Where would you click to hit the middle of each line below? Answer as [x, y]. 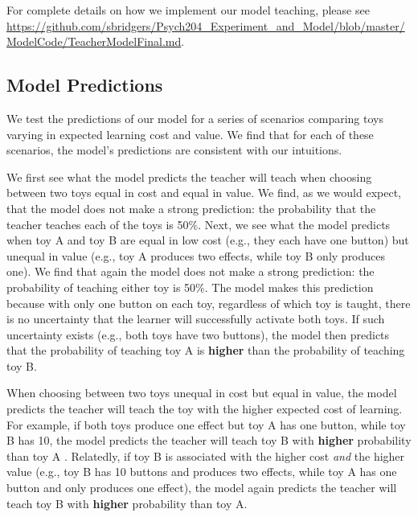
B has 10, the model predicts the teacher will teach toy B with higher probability [209, 440]
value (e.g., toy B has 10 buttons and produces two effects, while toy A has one [202, 472]
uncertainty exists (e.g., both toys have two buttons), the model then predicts [198, 334]
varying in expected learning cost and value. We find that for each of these [190, 134]
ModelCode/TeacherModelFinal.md [94, 41]
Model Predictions [85, 85]
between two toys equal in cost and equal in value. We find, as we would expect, [204, 193]
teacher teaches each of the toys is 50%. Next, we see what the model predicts [199, 224]
